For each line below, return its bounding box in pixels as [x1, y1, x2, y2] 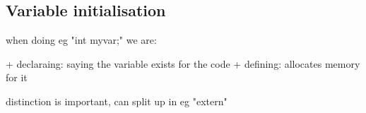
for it [6, 70, 28, 85]
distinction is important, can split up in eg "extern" [6, 93, 228, 108]
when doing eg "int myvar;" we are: [6, 32, 157, 47]
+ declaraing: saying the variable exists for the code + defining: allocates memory [6, 56, 360, 71]
